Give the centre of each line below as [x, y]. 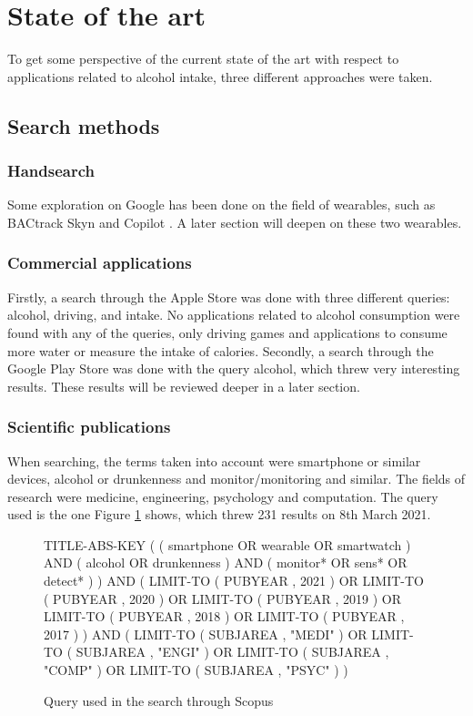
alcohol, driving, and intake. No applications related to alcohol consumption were [234, 315]
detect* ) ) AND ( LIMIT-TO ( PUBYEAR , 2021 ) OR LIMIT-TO [234, 581]
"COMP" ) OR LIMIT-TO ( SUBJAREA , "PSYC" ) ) [196, 670]
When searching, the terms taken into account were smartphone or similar [214, 460]
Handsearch [51, 171]
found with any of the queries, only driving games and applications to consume [227, 332]
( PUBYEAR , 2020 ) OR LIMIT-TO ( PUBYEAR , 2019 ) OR [222, 598]
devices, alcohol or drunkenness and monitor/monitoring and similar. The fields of [236, 479]
